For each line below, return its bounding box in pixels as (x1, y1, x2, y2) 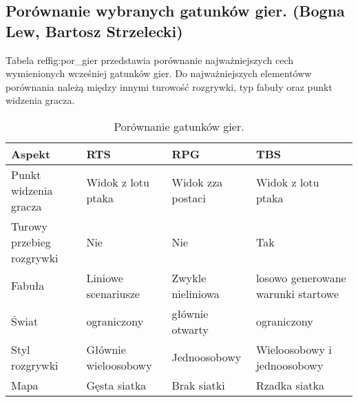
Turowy (11, 218, 48, 234)
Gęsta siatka (86, 377, 147, 393)
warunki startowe (255, 285, 339, 301)
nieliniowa (171, 285, 220, 301)
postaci (171, 190, 206, 207)
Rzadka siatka (255, 377, 324, 393)
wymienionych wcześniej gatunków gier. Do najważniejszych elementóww (6, 66, 312, 81)
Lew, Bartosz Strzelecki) (6, 20, 183, 41)
